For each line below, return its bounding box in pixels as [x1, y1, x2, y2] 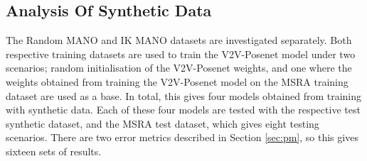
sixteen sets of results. [6, 143, 102, 158]
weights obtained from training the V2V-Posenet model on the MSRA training [6, 74, 349, 89]
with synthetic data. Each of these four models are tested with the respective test [6, 102, 361, 117]
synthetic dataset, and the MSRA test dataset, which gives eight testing [6, 116, 319, 131]
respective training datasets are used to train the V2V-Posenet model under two [6, 46, 356, 61]
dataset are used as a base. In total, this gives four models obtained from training [6, 88, 362, 103]
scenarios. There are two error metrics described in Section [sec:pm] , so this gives [6, 130, 358, 145]
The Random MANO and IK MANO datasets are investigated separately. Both [6, 33, 352, 48]
